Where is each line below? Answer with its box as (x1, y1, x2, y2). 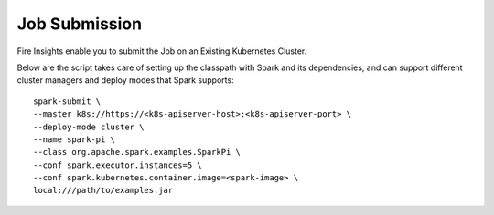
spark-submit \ (33, 96, 102, 107)
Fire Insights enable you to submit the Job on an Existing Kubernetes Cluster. (16, 46, 307, 56)
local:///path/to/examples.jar (33, 185, 174, 196)
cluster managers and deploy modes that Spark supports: (16, 75, 234, 86)
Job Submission (16, 14, 142, 34)
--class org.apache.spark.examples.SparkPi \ (33, 147, 242, 158)
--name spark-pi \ (33, 134, 116, 145)
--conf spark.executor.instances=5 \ (33, 159, 203, 170)
